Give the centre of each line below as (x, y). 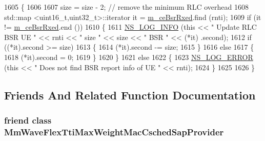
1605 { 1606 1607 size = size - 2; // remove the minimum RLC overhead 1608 (126, 7)
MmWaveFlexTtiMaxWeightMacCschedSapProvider (114, 132)
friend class (28, 120)
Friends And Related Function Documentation (130, 95)
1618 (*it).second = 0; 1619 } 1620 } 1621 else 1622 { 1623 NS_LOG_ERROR (129, 57)
